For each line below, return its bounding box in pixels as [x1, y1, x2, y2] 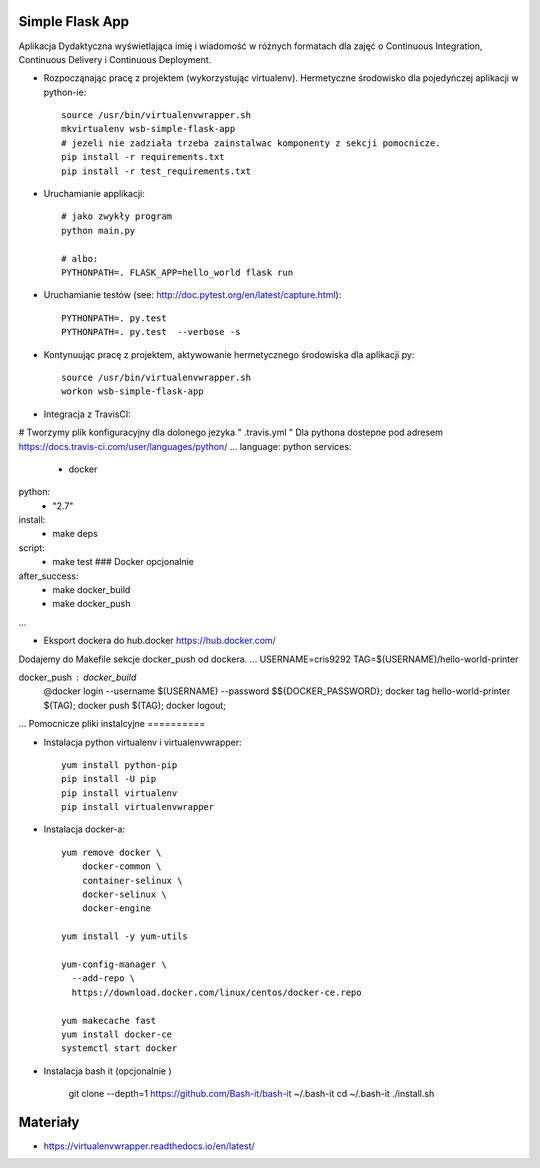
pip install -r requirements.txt [61, 151, 225, 163]
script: [18, 541, 45, 554]
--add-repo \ [71, 973, 136, 984]
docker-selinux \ [81, 889, 167, 900]
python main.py [61, 225, 136, 236]
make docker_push [52, 598, 131, 610]
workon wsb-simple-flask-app [61, 386, 204, 397]
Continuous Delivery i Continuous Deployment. [18, 53, 212, 65]
